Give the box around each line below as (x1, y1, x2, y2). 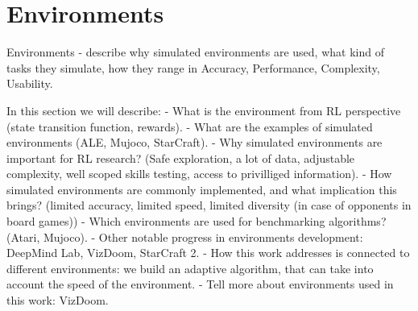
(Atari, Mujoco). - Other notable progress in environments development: (6, 228, 363, 245)
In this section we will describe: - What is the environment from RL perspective (6, 102, 401, 118)
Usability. (6, 75, 53, 92)
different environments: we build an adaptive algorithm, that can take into (6, 259, 374, 276)
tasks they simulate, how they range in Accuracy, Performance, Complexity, (6, 59, 380, 76)
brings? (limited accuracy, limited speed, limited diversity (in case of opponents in (6, 197, 412, 214)
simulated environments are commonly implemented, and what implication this (6, 180, 397, 197)
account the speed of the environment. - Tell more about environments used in (6, 276, 394, 292)
